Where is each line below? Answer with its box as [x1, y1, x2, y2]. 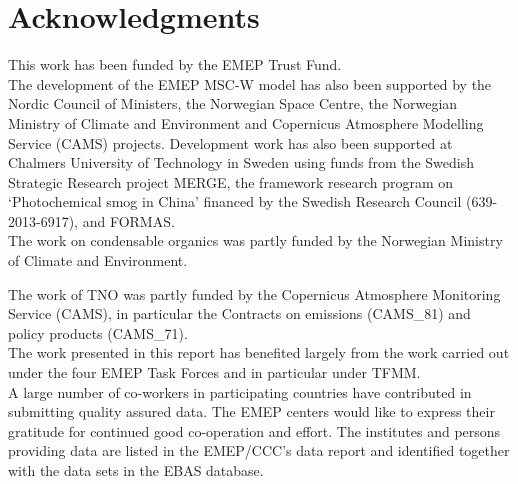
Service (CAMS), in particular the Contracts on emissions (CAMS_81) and [8, 303, 471, 324]
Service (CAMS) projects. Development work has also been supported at [8, 132, 453, 153]
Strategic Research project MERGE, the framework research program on [8, 171, 454, 192]
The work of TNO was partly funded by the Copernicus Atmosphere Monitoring [8, 283, 501, 304]
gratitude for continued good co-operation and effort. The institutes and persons [8, 420, 501, 441]
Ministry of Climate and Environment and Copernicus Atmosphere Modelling [8, 112, 484, 133]
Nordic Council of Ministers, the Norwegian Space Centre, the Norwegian [8, 93, 458, 114]
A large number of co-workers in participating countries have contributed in [8, 381, 472, 402]
